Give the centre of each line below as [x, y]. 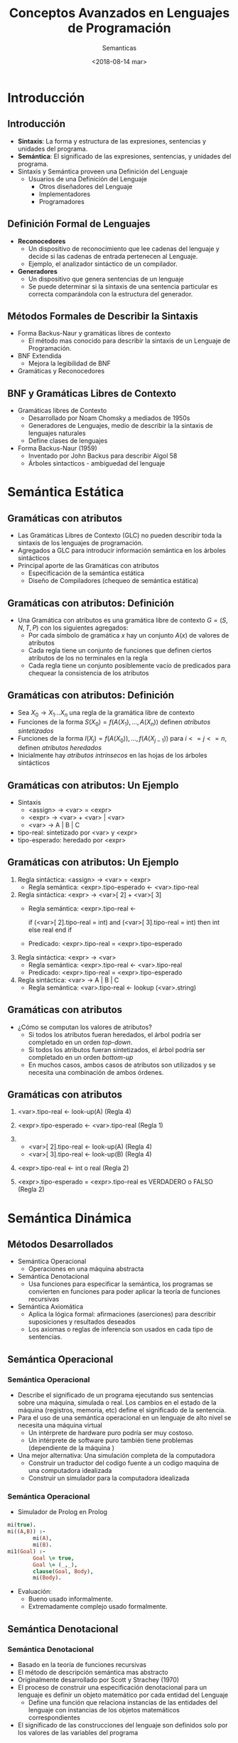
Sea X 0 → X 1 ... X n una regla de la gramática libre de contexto [106, 713]
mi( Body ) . [47, 1578]
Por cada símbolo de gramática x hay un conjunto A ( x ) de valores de [129, 635]
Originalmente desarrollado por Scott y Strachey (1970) [98, 1680]
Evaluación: [34, 1592]
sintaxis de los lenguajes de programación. [80, 543]
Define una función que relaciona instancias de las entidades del [123, 1702]
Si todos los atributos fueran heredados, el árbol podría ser [114, 1034]
